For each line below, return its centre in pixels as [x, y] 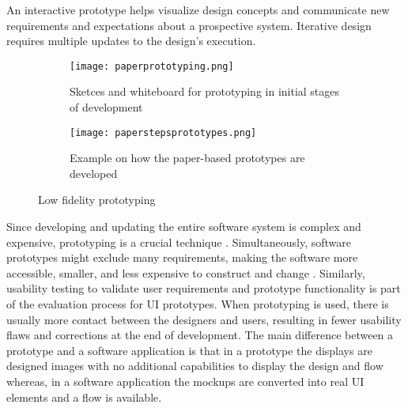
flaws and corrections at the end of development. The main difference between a [200, 335]
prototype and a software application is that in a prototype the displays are [189, 350]
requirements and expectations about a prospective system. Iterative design [189, 25]
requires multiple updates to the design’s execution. [131, 41]
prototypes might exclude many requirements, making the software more [182, 257]
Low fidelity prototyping [97, 200]
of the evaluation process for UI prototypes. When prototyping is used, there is [198, 304]
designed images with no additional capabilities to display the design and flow [195, 366]
